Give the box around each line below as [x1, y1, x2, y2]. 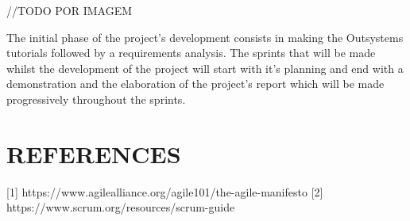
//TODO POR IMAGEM [6, 2, 133, 18]
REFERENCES [6, 137, 181, 170]
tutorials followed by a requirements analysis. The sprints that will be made [6, 44, 376, 61]
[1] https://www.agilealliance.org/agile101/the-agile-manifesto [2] [6, 183, 323, 200]
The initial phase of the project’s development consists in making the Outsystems [6, 29, 404, 45]
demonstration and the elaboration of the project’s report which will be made [6, 75, 385, 92]
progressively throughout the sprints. [6, 90, 186, 107]
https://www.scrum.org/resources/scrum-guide [6, 199, 235, 215]
